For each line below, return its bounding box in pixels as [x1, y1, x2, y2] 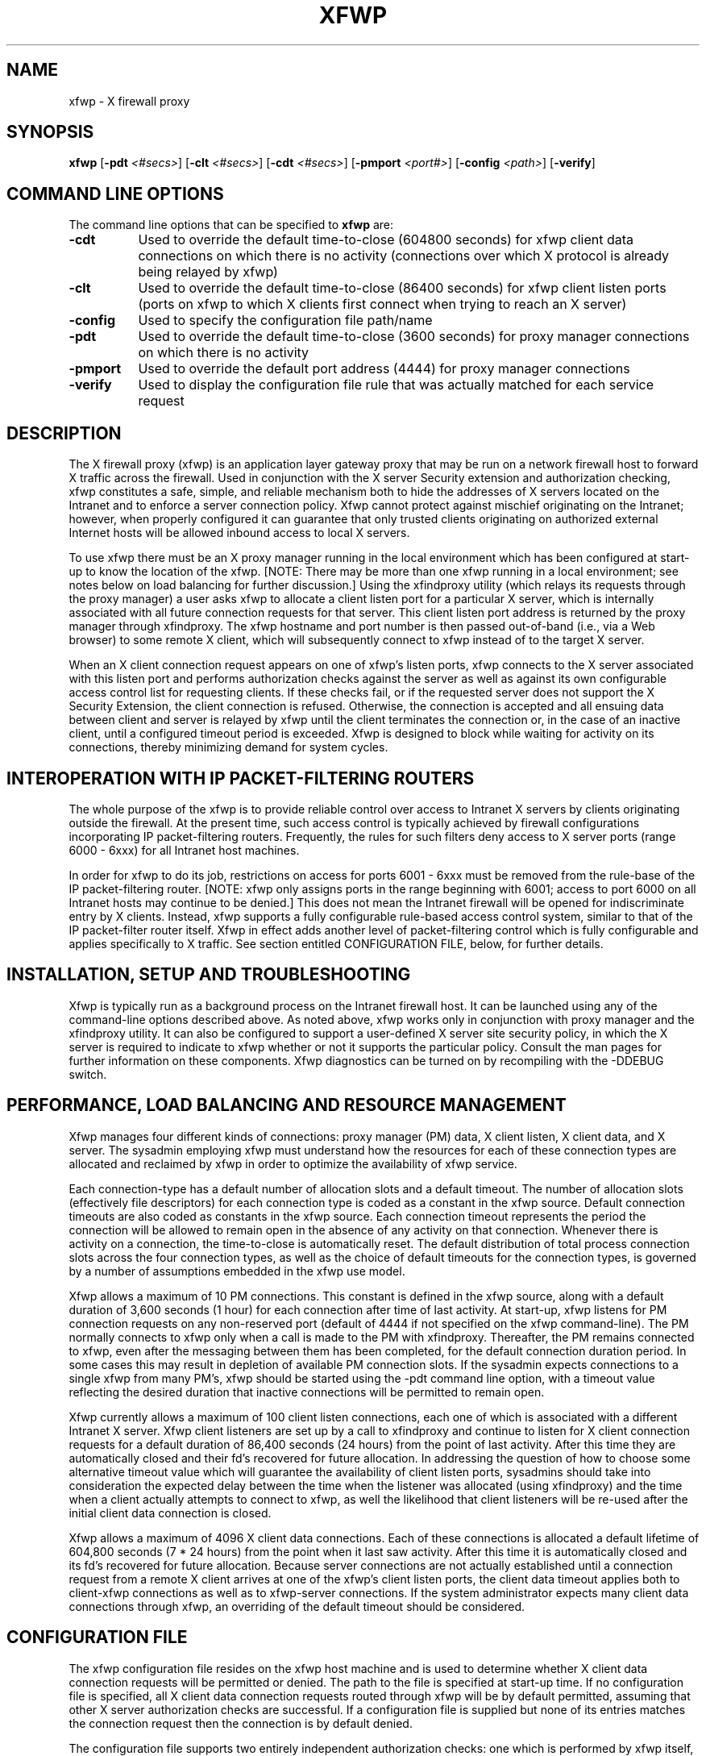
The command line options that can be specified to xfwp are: [69, 218, 394, 232]
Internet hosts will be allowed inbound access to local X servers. [69, 526, 410, 540]
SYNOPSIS [6, 122, 94, 143]
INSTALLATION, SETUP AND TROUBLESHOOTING [6, 964, 411, 985]
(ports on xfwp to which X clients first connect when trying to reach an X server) [138, 296, 627, 313]
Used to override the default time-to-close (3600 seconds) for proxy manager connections [138, 328, 690, 345]
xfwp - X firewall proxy [69, 94, 190, 108]
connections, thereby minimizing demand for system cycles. [69, 740, 388, 755]
